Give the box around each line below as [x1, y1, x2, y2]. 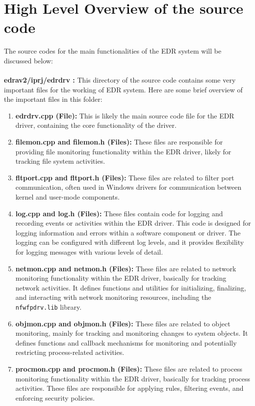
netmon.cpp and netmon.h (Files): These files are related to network [15, 263, 236, 273]
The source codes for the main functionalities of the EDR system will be [4, 46, 222, 56]
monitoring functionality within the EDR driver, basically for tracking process [15, 373, 251, 383]
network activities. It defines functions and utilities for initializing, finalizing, [15, 282, 246, 292]
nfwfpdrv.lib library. [15, 301, 82, 312]
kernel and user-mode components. [15, 192, 120, 202]
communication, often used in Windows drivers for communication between [15, 182, 242, 192]
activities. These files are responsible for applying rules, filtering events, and [15, 383, 244, 393]
